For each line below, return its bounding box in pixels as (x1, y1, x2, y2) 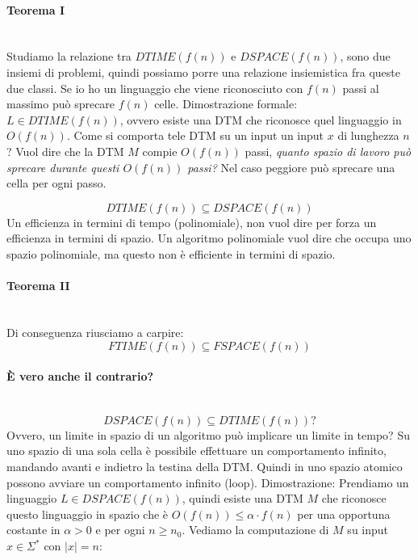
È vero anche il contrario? (6, 368, 154, 385)
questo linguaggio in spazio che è (6, 505, 169, 522)
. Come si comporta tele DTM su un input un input (66, 127, 324, 144)
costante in (6, 521, 61, 538)
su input (347, 521, 389, 538)
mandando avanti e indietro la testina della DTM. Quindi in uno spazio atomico (6, 458, 403, 475)
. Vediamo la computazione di (182, 521, 329, 538)
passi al (342, 79, 379, 96)
